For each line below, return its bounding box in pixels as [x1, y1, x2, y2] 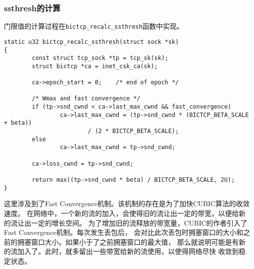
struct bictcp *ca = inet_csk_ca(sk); [32, 62, 158, 70]
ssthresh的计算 [4, 1, 61, 14]
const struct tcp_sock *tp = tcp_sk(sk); [32, 55, 169, 62]
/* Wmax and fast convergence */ [32, 95, 141, 102]
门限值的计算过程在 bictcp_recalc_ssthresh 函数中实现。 [4, 21, 184, 31]
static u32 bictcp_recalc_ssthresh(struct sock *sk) [4, 38, 179, 45]
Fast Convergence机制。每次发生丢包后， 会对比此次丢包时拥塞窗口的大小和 [4, 227, 243, 237]
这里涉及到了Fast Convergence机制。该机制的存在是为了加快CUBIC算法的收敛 [4, 198, 250, 209]
